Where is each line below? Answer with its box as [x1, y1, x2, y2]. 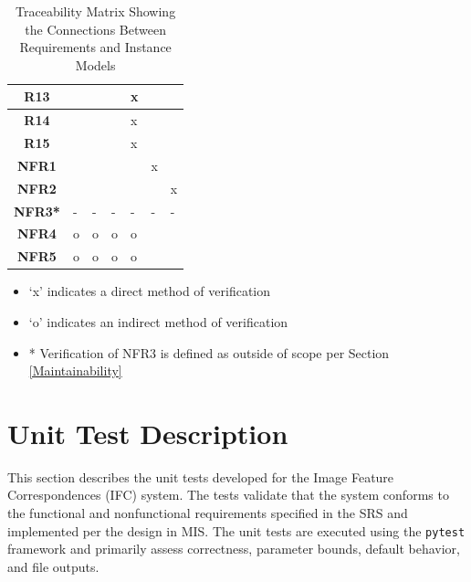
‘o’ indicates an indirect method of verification [28, 312, 288, 331]
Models [75, 55, 116, 74]
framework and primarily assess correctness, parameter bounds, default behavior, [7, 539, 460, 558]
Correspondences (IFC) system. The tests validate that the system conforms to [7, 485, 449, 504]
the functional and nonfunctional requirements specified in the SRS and [7, 503, 408, 523]
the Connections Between [25, 19, 166, 38]
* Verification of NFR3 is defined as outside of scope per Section [28, 343, 390, 362]
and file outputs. [7, 556, 99, 576]
